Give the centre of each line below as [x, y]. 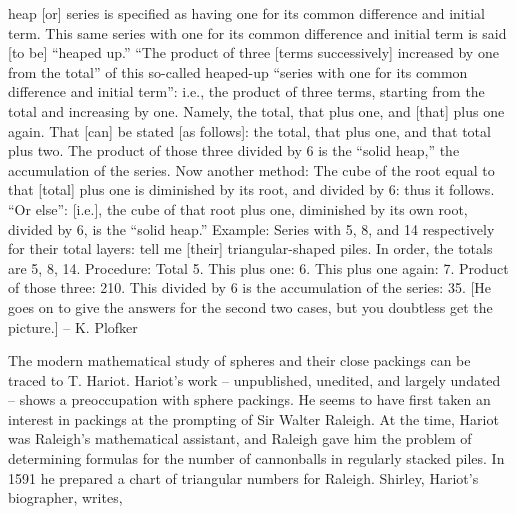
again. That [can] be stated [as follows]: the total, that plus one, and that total [249, 130]
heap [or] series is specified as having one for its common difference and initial [246, 13]
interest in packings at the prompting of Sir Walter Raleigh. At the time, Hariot [253, 418]
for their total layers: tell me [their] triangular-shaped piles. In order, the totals [250, 248]
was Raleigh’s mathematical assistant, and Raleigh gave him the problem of [240, 438]
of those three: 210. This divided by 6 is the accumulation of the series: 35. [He [250, 287]
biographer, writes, [65, 497]
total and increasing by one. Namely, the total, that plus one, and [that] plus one [256, 110]
